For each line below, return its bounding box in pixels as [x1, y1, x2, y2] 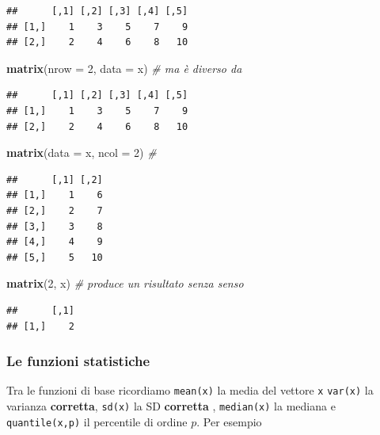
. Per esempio [196, 413, 262, 429]
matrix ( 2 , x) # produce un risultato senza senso [6, 275, 244, 292]
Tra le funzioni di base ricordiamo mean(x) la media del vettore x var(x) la [6, 382, 374, 399]
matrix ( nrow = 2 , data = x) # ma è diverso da [6, 59, 242, 76]
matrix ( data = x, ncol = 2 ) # [6, 144, 157, 161]
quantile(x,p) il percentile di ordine [6, 413, 188, 429]
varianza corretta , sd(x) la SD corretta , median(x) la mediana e [6, 397, 336, 414]
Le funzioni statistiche [6, 351, 150, 371]
